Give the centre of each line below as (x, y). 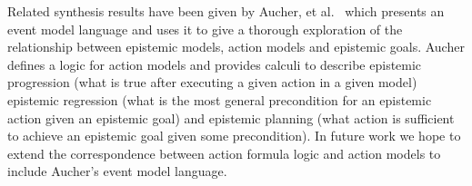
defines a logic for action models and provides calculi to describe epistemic (215, 64)
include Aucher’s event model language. (117, 171)
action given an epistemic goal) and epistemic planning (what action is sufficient (231, 117)
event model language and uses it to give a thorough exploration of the (205, 29)
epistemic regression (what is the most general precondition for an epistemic (220, 99)
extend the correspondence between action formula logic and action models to (224, 153)
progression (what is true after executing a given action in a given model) (212, 82)
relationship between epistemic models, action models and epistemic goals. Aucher (236, 47)
